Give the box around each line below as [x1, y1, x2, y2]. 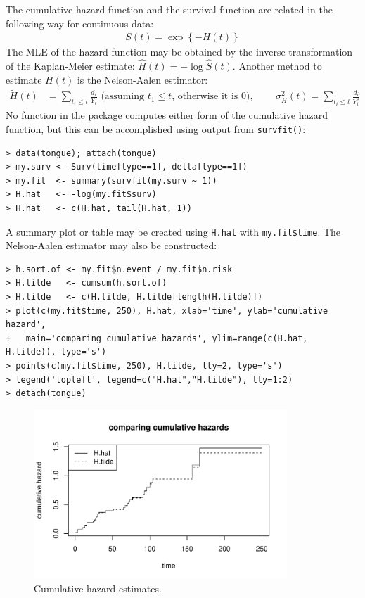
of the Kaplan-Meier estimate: [6, 58, 135, 73]
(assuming [101, 91, 144, 102]
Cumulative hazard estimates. [34, 581, 162, 596]
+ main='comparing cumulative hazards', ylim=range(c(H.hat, [6, 333, 308, 343]
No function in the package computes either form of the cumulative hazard [6, 108, 328, 122]
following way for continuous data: [6, 15, 154, 30]
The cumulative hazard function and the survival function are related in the [6, 2, 333, 16]
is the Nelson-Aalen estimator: [77, 72, 208, 87]
